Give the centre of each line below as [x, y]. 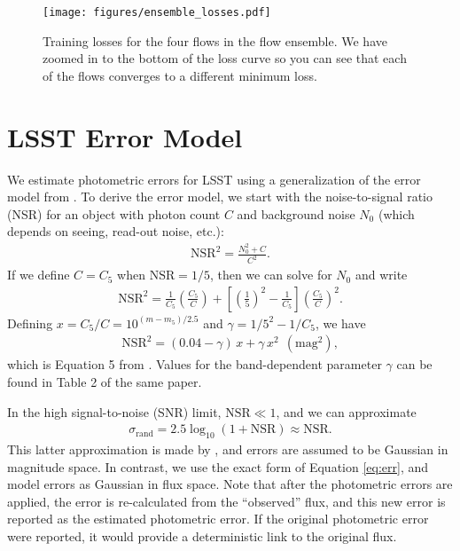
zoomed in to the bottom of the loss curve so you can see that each [225, 58]
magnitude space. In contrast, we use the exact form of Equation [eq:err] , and [218, 466]
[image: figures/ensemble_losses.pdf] [157, 12]
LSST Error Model [125, 136]
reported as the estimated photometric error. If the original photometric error [218, 519]
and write [381, 275]
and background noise [296, 213]
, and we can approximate [346, 411]
